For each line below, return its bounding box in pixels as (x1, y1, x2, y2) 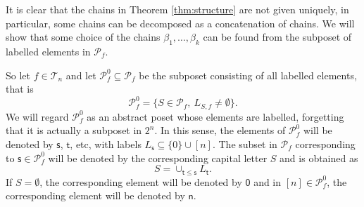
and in (253, 174, 282, 189)
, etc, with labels (70, 136, 142, 151)
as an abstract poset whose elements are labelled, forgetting (87, 109, 344, 123)
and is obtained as (280, 150, 358, 165)
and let (65, 67, 96, 82)
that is (6, 81, 34, 96)
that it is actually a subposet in (6, 123, 142, 138)
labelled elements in (6, 44, 91, 58)
